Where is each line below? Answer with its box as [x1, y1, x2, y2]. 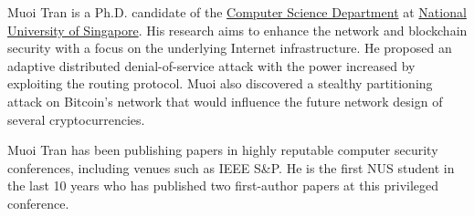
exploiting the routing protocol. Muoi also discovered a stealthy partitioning [7, 74, 433, 93]
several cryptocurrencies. [7, 109, 145, 129]
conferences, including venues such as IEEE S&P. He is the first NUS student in [7, 158, 455, 177]
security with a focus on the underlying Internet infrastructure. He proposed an [7, 38, 452, 57]
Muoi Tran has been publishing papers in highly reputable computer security [7, 140, 438, 159]
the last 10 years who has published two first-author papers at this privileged [7, 176, 439, 195]
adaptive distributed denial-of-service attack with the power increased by [7, 56, 416, 75]
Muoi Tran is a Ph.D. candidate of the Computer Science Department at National [7, 3, 467, 21]
